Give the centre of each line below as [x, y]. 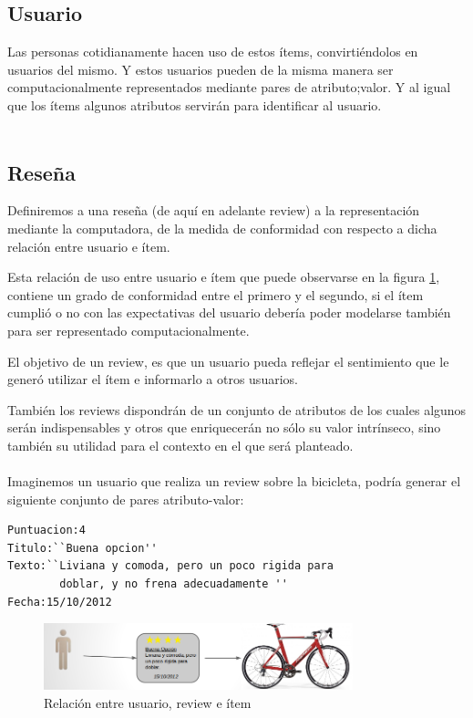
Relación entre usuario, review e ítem [148, 702]
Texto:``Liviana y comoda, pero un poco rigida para [170, 566]
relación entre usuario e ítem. [89, 246]
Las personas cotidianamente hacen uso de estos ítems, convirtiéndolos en [213, 52]
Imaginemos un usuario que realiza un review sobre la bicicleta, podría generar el [234, 481]
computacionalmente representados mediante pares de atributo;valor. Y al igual [229, 87]
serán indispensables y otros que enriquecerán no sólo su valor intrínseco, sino [224, 427]
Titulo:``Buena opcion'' [82, 548]
